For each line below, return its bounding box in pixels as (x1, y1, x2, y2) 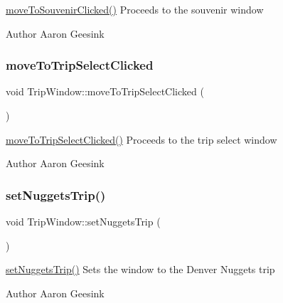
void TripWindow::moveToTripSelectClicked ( (6, 84, 204, 99)
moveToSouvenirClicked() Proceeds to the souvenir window (6, 2, 264, 16)
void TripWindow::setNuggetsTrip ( (6, 214, 161, 228)
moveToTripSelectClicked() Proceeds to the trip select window (6, 132, 277, 147)
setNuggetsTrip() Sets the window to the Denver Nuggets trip (6, 262, 275, 277)
